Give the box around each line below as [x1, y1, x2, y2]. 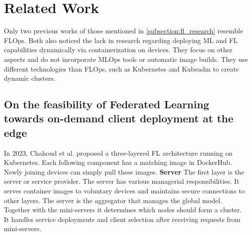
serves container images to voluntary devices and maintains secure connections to [4, 186, 245, 196]
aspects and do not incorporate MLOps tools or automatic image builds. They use [4, 54, 248, 64]
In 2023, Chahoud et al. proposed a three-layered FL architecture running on [4, 147, 233, 158]
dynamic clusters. [4, 73, 56, 83]
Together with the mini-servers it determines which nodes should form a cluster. [4, 205, 242, 215]
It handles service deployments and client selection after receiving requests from [4, 214, 241, 224]
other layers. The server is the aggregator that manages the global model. [4, 195, 222, 205]
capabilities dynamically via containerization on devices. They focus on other [4, 44, 233, 55]
